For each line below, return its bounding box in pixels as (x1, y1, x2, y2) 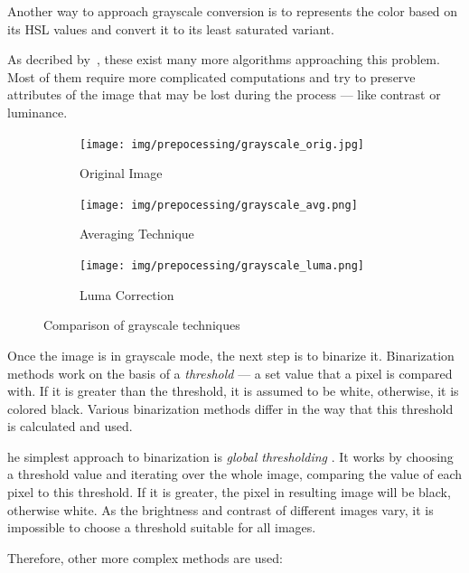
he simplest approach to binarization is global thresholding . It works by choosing (7, 446, 454, 465)
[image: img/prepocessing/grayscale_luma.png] (80, 259, 364, 273)
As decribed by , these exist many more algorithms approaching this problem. (7, 50, 440, 69)
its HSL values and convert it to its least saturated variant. (7, 19, 334, 38)
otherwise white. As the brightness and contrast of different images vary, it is (7, 500, 434, 519)
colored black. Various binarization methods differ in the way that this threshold (7, 399, 454, 418)
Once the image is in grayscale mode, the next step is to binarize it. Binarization (7, 345, 455, 364)
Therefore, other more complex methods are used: (7, 548, 283, 567)
